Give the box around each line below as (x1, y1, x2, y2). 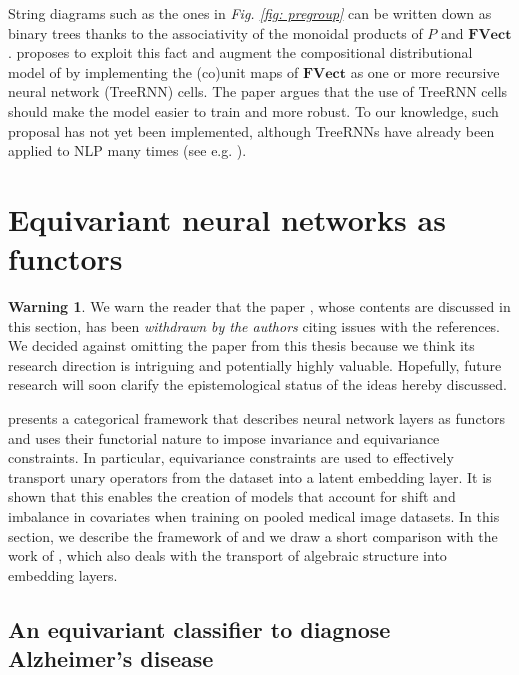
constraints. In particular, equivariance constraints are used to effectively (8, 447, 454, 468)
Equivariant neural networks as (8, 198, 446, 239)
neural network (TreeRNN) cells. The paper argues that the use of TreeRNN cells (8, 81, 508, 102)
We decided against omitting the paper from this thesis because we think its (8, 335, 475, 356)
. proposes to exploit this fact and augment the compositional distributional (8, 42, 473, 63)
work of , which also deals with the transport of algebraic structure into (8, 545, 447, 566)
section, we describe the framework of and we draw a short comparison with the (8, 525, 498, 546)
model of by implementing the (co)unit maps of (8, 61, 299, 82)
